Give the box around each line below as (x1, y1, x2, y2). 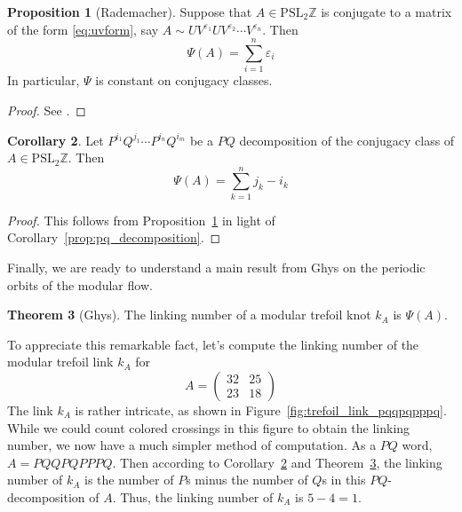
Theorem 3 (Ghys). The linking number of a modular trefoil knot (7, 305, 371, 324)
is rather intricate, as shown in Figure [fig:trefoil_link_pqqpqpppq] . (75, 400, 447, 419)
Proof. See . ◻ (7, 100, 86, 119)
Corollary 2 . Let (7, 130, 104, 149)
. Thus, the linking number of (112, 487, 274, 506)
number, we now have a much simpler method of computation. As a (7, 436, 377, 454)
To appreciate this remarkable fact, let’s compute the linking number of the (7, 335, 419, 353)
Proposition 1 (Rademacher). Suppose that (7, 3, 252, 20)
